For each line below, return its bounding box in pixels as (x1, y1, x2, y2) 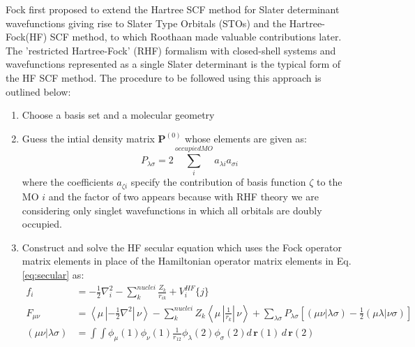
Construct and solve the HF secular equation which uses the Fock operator (22, 239, 342, 254)
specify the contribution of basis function (130, 175, 306, 189)
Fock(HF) (6, 29, 47, 44)
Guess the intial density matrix (22, 131, 155, 145)
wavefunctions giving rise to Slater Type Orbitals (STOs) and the (6, 15, 287, 30)
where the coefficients (22, 175, 114, 189)
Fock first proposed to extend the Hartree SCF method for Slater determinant (6, 2, 340, 16)
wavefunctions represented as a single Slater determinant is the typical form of (6, 57, 341, 71)
